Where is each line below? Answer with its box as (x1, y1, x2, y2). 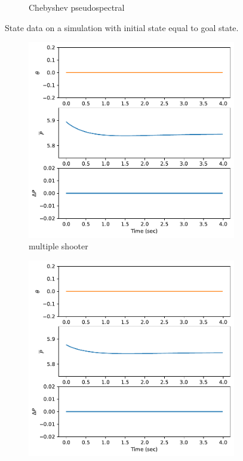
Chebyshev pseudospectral (29, 1, 125, 13)
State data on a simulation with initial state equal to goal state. (5, 21, 239, 33)
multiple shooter (29, 240, 88, 252)
